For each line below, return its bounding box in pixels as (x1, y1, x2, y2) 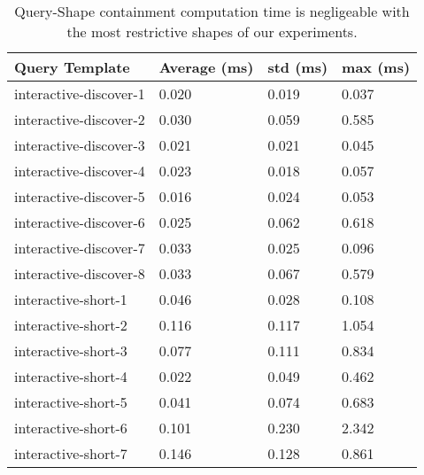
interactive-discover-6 (14, 212, 145, 232)
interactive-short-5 (14, 392, 127, 412)
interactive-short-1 (14, 289, 127, 309)
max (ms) (342, 57, 411, 77)
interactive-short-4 (14, 366, 127, 386)
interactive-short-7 (14, 443, 127, 463)
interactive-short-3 (14, 340, 127, 361)
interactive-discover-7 (14, 237, 145, 258)
